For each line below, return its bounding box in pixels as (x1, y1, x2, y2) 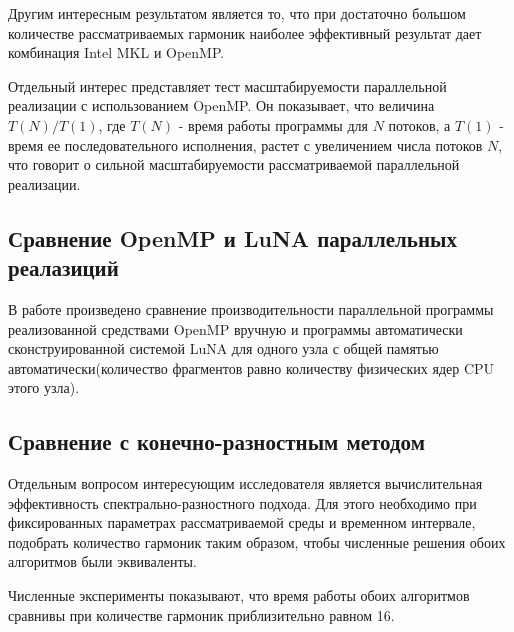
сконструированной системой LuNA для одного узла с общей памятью (8, 338, 439, 359)
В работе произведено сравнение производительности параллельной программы (8, 298, 494, 319)
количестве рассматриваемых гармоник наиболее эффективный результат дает (8, 22, 482, 43)
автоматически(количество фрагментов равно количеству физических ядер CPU (8, 357, 495, 378)
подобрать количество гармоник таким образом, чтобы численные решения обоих (8, 531, 506, 552)
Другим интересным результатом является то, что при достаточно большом (8, 3, 466, 23)
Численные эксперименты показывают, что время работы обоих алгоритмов (8, 585, 470, 606)
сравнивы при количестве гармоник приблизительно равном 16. (8, 604, 395, 625)
